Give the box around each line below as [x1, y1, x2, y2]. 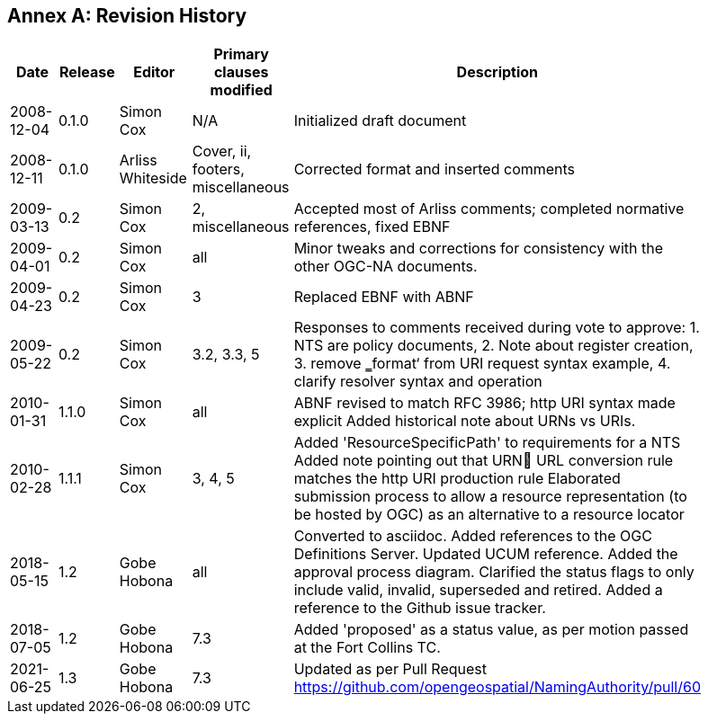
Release [59, 63, 115, 82]
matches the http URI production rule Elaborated [293, 469, 621, 488]
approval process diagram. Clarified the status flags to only [293, 563, 695, 582]
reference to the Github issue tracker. [293, 599, 546, 618]
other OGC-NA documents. [293, 257, 478, 276]
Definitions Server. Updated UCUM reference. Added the [293, 545, 678, 564]
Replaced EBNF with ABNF [293, 288, 474, 307]
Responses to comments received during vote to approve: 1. [293, 318, 700, 337]
